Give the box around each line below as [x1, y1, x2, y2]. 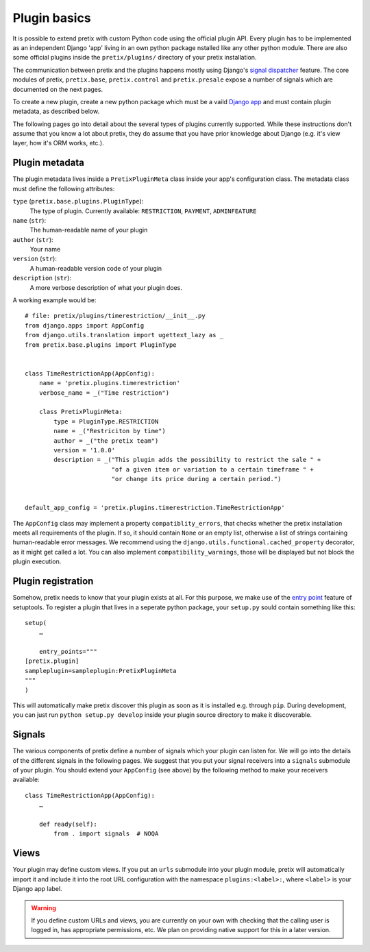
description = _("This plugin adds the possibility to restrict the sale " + [53, 456, 321, 464]
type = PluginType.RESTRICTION [53, 417, 159, 425]
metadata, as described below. [12, 107, 99, 116]
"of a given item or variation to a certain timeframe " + [111, 465, 314, 473]
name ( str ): [12, 216, 47, 224]
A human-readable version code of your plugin [29, 264, 162, 272]
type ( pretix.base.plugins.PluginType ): [12, 197, 144, 206]
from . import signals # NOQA [53, 830, 159, 838]
